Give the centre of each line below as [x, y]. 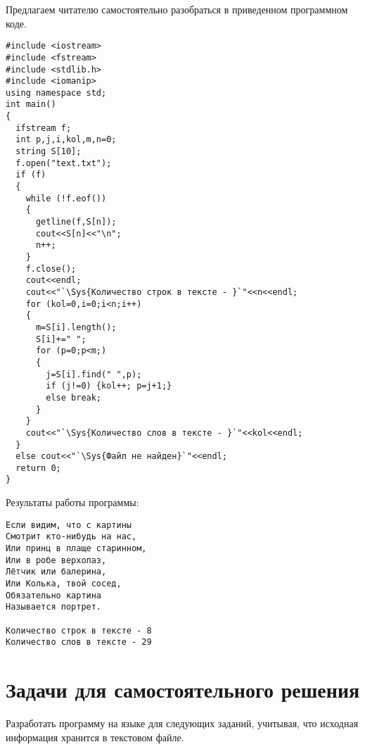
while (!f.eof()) [66, 198]
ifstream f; [44, 128]
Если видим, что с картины [69, 525]
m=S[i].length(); [76, 327]
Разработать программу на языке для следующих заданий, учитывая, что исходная [182, 723]
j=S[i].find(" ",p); [94, 374]
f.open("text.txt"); [64, 163]
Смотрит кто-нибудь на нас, [71, 537]
